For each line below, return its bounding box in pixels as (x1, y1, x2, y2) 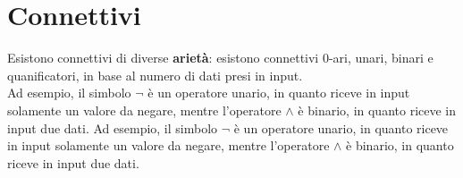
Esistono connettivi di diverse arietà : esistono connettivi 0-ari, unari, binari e (7, 48, 434, 67)
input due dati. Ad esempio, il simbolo (7, 118, 218, 137)
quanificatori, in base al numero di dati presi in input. (7, 65, 303, 84)
